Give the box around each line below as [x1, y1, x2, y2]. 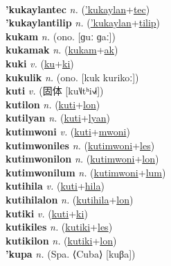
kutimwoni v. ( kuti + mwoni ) [6, 124, 130, 138]
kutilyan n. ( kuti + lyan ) [6, 110, 110, 125]
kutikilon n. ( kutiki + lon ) [6, 233, 117, 247]
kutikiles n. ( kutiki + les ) [6, 219, 113, 234]
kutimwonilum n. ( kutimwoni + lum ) [6, 165, 166, 179]
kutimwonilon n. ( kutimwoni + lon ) [6, 151, 159, 166]
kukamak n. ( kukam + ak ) [6, 42, 118, 57]
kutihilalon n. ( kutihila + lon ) [6, 192, 134, 206]
